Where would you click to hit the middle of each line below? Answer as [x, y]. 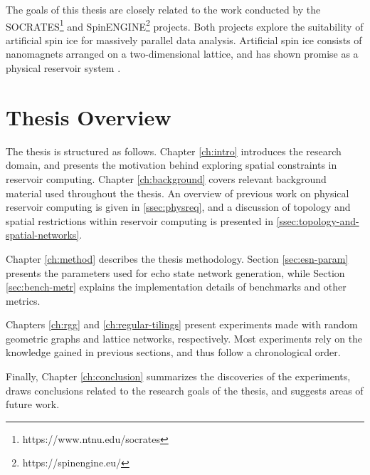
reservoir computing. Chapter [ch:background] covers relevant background [166, 178]
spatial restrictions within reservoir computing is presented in [139, 220]
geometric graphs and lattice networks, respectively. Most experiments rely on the [184, 338]
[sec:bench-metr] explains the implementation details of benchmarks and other [176, 287]
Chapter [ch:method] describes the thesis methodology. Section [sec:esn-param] [177, 258]
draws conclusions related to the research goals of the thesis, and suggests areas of [185, 390]
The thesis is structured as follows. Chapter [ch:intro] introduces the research [174, 151]
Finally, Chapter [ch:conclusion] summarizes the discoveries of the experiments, [178, 376]
